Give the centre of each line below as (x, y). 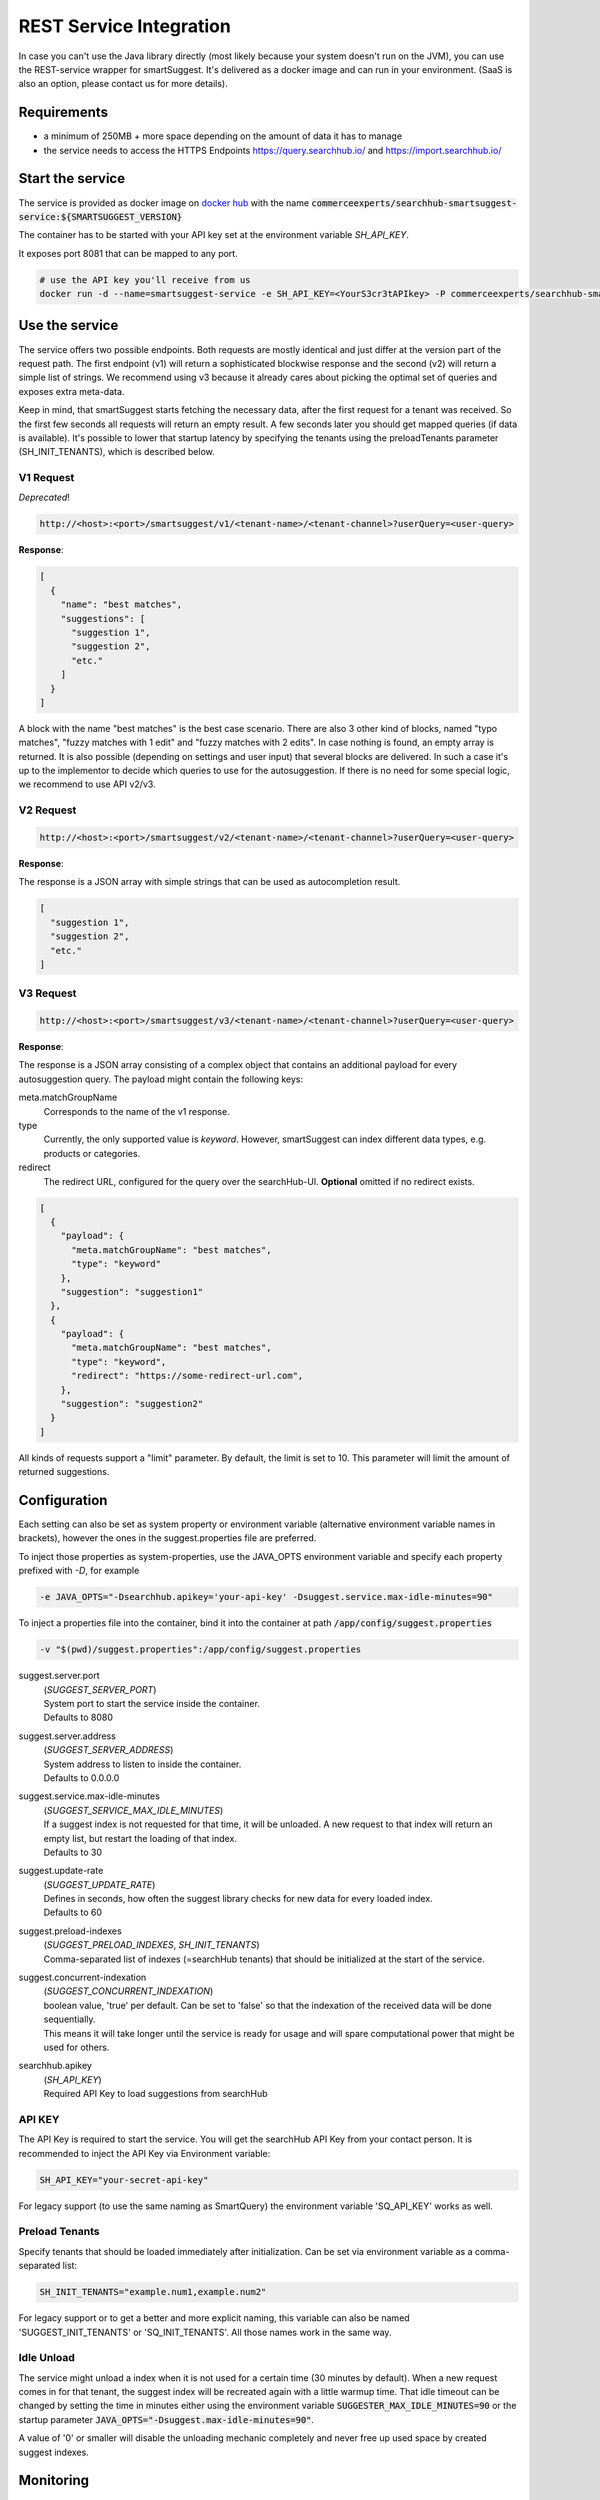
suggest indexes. (53, 2452)
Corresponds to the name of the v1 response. (136, 1111)
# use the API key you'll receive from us (145, 279)
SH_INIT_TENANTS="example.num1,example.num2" (153, 2292)
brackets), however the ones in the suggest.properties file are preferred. (167, 1538)
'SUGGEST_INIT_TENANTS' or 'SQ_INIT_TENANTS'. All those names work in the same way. (205, 2332)
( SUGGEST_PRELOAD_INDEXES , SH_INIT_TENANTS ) (151, 1945)
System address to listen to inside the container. (142, 1764)
